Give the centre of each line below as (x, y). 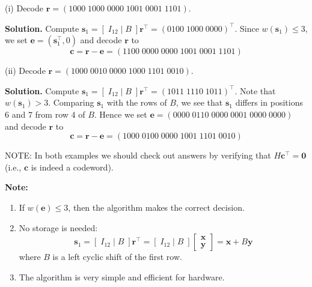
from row (52, 114)
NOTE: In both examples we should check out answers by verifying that (138, 155)
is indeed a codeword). (72, 167)
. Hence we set (121, 114)
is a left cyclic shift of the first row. (117, 257)
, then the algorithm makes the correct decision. (156, 207)
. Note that (255, 90)
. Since (247, 28)
